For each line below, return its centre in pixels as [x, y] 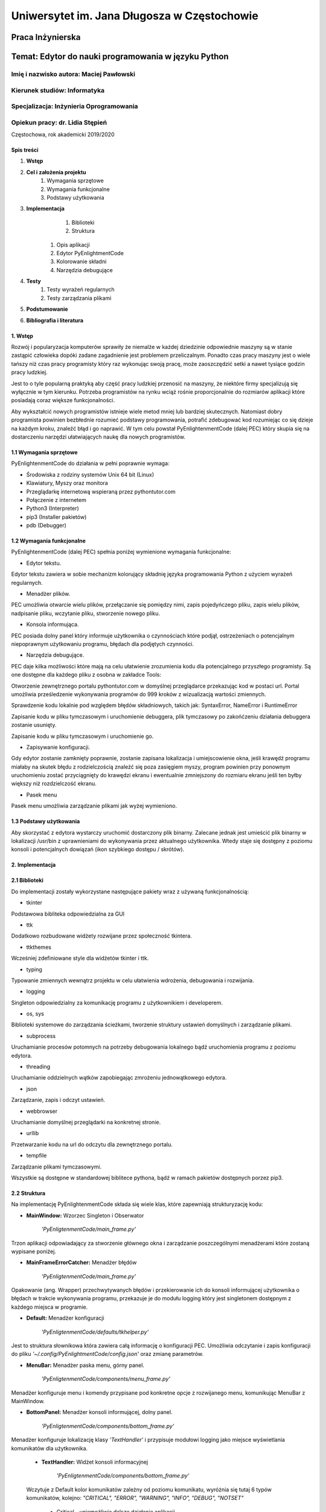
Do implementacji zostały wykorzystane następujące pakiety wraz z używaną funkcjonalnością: [130, 891]
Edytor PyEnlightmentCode [90, 253]
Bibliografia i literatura [55, 320]
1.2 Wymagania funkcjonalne [48, 541]
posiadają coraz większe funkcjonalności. [63, 400]
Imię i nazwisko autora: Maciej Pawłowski [73, 74]
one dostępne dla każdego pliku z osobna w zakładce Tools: [86, 675]
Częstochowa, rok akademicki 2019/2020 [63, 135]
